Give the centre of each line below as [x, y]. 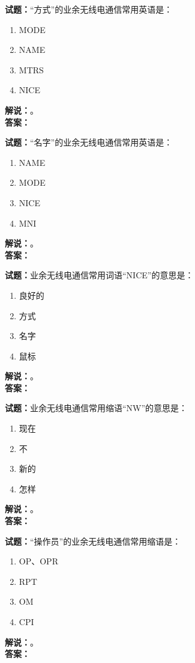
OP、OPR [38, 561]
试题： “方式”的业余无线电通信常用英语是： [89, 9]
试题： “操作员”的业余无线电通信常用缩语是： [93, 541]
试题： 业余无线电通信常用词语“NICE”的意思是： [99, 275]
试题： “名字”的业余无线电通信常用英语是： [89, 142]
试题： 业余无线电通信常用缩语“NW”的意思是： [96, 408]
